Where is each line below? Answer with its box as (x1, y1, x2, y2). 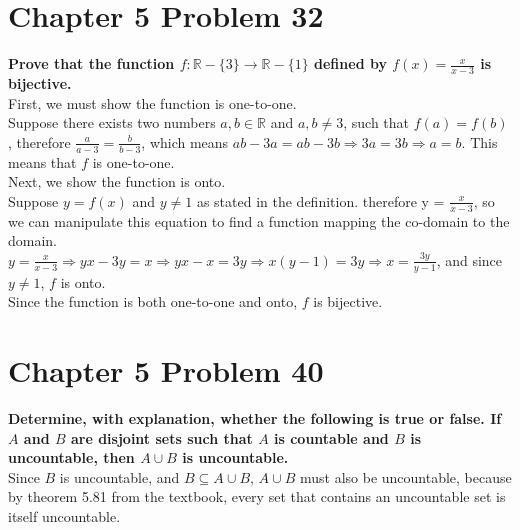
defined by (314, 53, 387, 74)
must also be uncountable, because (299, 466, 512, 487)
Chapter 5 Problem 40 (8, 349, 324, 390)
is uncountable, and (59, 466, 180, 487)
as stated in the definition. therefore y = (196, 190, 445, 211)
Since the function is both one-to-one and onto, (8, 291, 298, 312)
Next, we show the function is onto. (8, 171, 226, 192)
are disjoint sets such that (70, 427, 253, 448)
